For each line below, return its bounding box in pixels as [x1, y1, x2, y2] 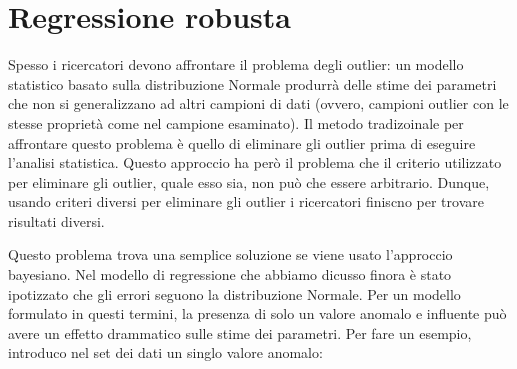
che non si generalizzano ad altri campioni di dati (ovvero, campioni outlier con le [8, 93, 509, 114]
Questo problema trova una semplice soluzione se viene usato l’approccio [8, 244, 453, 265]
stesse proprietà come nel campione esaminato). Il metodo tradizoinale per [8, 112, 464, 133]
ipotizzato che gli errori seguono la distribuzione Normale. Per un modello [8, 283, 461, 304]
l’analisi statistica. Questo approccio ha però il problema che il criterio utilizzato [8, 152, 502, 173]
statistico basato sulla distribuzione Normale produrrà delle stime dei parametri [8, 73, 497, 94]
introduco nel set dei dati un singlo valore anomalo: [8, 342, 323, 363]
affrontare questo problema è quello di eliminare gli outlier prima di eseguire [8, 132, 476, 153]
